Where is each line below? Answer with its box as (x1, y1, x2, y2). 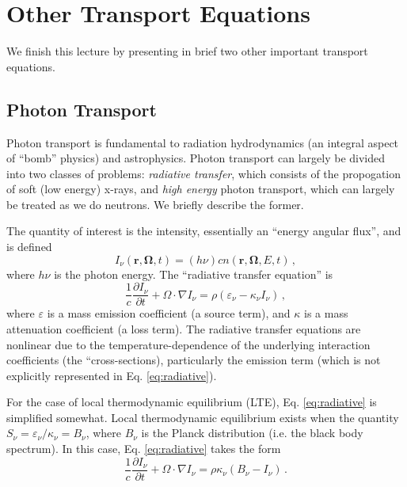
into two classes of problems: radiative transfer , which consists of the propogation (6, 165, 401, 181)
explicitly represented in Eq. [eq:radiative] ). (6, 367, 217, 383)
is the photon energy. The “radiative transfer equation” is (54, 265, 333, 282)
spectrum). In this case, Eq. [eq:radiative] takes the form (6, 440, 281, 457)
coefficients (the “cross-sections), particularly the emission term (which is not (6, 352, 381, 368)
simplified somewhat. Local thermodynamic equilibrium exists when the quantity (6, 409, 399, 425)
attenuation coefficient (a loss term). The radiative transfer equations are (6, 320, 361, 337)
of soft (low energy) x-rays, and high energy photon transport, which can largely (6, 181, 395, 197)
